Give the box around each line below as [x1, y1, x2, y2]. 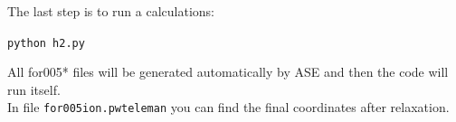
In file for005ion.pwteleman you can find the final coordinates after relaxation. [7, 98, 450, 117]
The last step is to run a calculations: [7, 2, 214, 20]
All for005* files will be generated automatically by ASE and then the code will [7, 62, 449, 81]
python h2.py [7, 36, 85, 50]
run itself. [7, 80, 61, 99]
